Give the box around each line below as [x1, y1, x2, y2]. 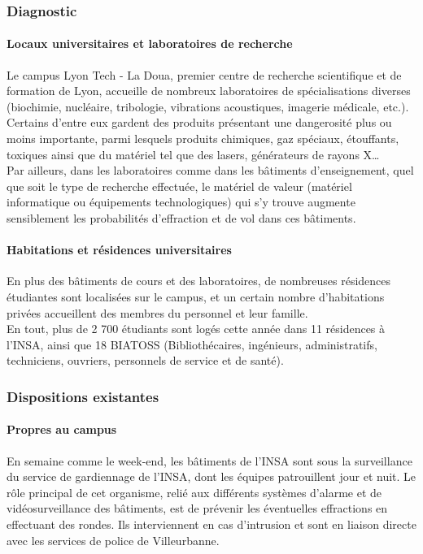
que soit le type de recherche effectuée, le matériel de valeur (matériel [7, 177, 352, 194]
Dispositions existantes [7, 386, 159, 406]
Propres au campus [7, 421, 117, 438]
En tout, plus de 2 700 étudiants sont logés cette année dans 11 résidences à [7, 320, 386, 337]
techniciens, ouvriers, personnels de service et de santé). [7, 352, 284, 369]
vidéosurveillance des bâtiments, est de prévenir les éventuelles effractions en [7, 500, 388, 517]
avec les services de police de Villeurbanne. [7, 531, 220, 548]
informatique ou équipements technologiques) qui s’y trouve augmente [7, 193, 355, 210]
